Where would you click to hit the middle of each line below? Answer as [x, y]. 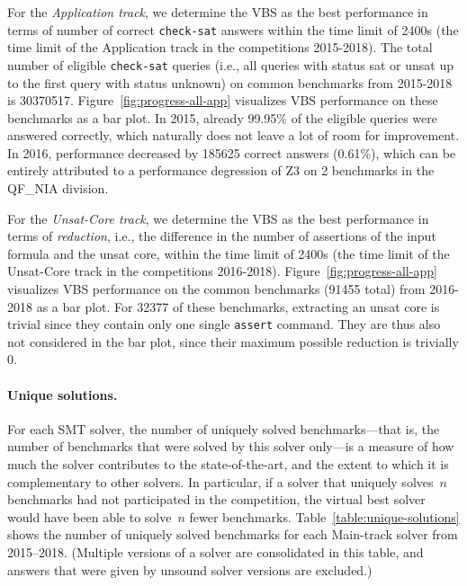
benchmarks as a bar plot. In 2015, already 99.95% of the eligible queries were [222, 117]
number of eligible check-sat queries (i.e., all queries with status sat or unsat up [230, 64]
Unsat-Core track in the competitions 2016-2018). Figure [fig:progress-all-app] [222, 271]
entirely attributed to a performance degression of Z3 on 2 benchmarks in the [221, 170]
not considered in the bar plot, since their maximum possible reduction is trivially [233, 341]
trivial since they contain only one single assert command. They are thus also [224, 324]
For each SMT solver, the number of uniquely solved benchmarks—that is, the [224, 428]
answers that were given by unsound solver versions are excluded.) [190, 569]
